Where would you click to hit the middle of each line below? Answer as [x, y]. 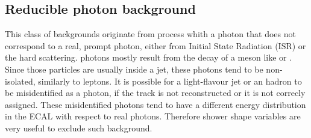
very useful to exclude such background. [79, 127]
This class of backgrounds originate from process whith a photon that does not [150, 34]
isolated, [20, 81]
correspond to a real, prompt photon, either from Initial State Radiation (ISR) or [155, 45]
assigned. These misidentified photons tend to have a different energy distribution [155, 104]
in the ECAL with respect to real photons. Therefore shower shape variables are [153, 116]
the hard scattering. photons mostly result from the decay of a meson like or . [149, 57]
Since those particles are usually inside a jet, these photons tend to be [134, 69]
